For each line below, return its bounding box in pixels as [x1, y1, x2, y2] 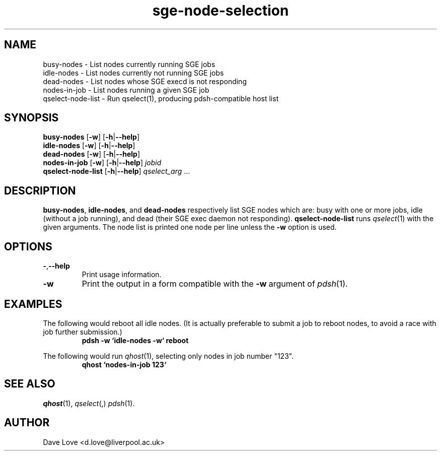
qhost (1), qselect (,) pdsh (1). [43, 399, 135, 408]
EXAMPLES [4, 297, 62, 310]
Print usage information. [82, 270, 162, 279]
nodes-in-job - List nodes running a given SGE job [43, 85, 209, 94]
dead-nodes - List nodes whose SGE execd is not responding [43, 77, 247, 86]
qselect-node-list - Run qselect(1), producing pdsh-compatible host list [43, 94, 279, 103]
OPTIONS [4, 240, 52, 253]
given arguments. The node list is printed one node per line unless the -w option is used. [43, 223, 337, 232]
